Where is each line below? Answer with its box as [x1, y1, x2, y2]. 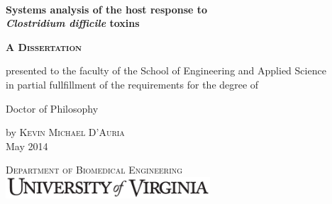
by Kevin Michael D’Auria [6, 125, 125, 140]
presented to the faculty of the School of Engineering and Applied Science [6, 63, 326, 78]
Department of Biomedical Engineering [6, 162, 183, 177]
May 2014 [6, 138, 48, 153]
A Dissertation [6, 39, 82, 54]
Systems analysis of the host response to [6, 1, 208, 16]
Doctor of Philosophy [6, 101, 99, 115]
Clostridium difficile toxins [6, 16, 140, 30]
